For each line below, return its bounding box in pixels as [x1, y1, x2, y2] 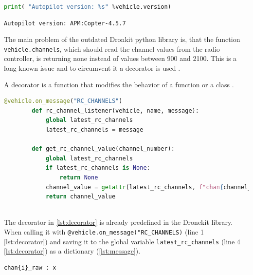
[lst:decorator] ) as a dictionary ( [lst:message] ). [4, 246, 141, 256]
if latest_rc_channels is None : [45, 164, 150, 172]
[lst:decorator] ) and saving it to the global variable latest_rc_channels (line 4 [4, 236, 240, 246]
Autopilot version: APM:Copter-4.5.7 [4, 20, 126, 27]
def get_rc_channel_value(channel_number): [32, 145, 175, 153]
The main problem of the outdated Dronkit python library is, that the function [4, 34, 240, 44]
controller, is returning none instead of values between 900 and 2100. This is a [4, 53, 237, 63]
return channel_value [45, 193, 116, 200]
